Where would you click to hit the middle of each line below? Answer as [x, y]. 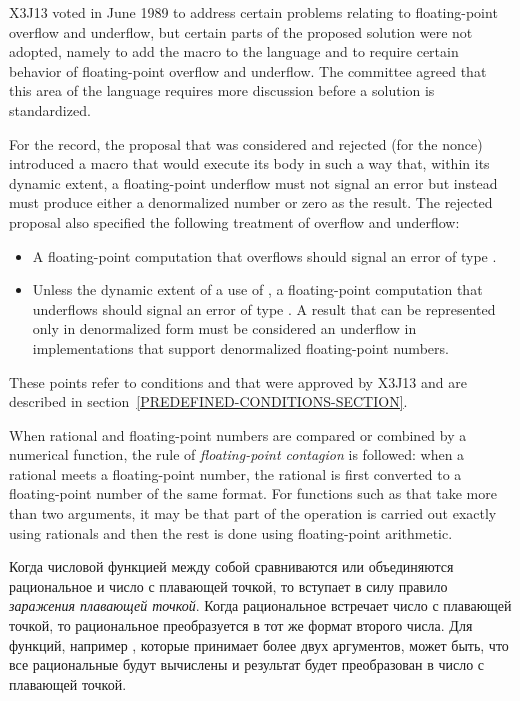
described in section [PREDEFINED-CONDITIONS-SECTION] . [208, 401]
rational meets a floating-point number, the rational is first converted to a [235, 473]
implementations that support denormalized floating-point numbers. [240, 347]
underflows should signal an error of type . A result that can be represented [264, 308]
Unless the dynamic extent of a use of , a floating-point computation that [257, 289]
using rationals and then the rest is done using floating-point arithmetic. [231, 532]
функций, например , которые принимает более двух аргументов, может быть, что [259, 644]
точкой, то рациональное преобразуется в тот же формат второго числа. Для [241, 625]
